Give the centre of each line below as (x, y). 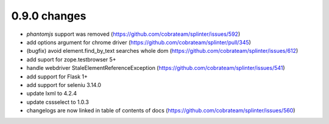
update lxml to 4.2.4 (52, 94)
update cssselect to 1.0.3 (58, 102)
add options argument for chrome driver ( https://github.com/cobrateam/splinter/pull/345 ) (139, 42)
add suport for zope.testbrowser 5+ (71, 59)
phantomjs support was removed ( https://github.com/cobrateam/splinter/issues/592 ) (133, 34)
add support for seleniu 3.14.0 (64, 84)
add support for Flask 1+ (57, 77)
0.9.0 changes (49, 16)
